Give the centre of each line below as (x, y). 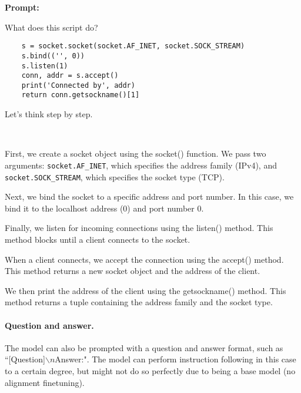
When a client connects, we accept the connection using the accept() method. (144, 259)
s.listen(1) (45, 66)
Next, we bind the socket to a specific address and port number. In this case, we (149, 196)
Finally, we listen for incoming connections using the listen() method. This (139, 228)
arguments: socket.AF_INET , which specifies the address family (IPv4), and (141, 165)
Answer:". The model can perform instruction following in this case (175, 359)
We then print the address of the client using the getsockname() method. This (146, 290)
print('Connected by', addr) (78, 85)
